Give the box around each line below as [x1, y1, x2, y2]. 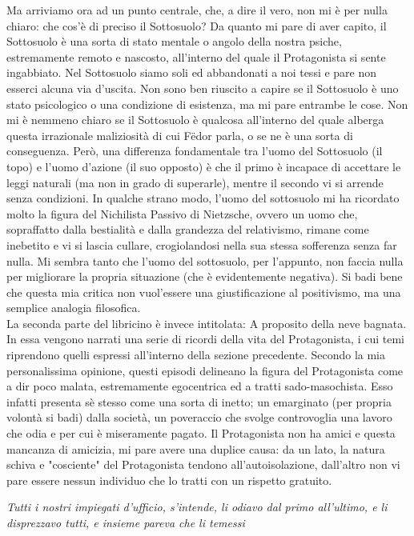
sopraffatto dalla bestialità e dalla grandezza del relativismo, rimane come [6, 221, 369, 238]
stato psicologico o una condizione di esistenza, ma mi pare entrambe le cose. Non [6, 95, 408, 112]
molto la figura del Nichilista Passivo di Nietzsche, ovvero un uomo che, [6, 205, 358, 222]
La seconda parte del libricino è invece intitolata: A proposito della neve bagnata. [6, 314, 407, 331]
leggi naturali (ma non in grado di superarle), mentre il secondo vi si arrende [6, 174, 384, 190]
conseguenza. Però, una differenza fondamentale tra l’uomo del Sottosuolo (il [6, 142, 383, 159]
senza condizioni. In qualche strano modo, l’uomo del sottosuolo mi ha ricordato [6, 190, 400, 206]
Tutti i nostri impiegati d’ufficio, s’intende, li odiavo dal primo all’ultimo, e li [6, 498, 388, 515]
